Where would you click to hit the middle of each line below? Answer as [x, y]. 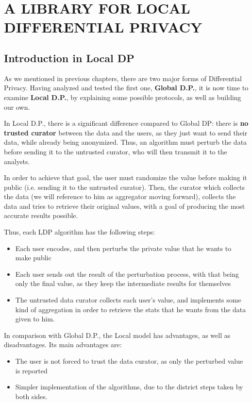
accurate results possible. [41, 215]
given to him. [35, 319]
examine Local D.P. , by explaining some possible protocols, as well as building [123, 97]
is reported [31, 370]
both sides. [31, 396]
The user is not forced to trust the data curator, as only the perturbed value [129, 361]
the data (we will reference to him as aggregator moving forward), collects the [120, 196]
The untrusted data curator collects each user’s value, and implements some [128, 300]
